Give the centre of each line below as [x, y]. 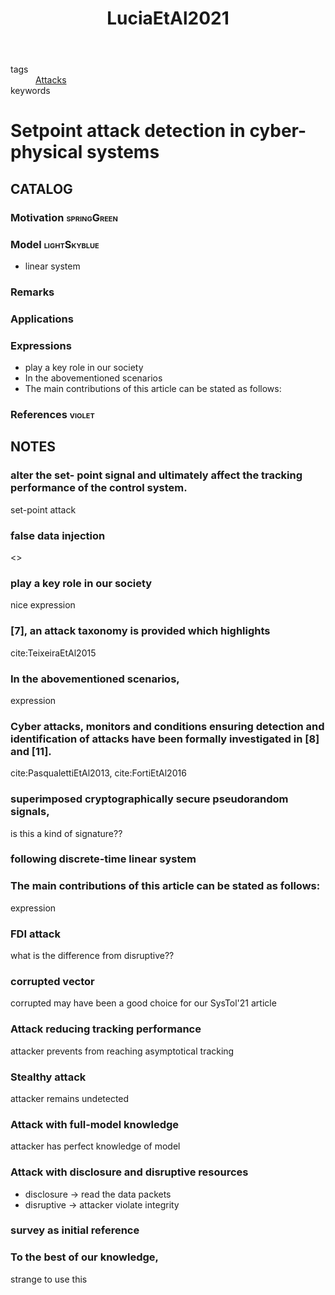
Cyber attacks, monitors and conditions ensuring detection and [167, 726]
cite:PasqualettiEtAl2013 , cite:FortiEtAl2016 [98, 773]
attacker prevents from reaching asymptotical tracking [122, 1051]
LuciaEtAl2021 [168, 18]
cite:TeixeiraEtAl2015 [53, 653]
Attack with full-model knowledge [95, 1124]
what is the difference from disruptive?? [92, 956]
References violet [52, 415]
